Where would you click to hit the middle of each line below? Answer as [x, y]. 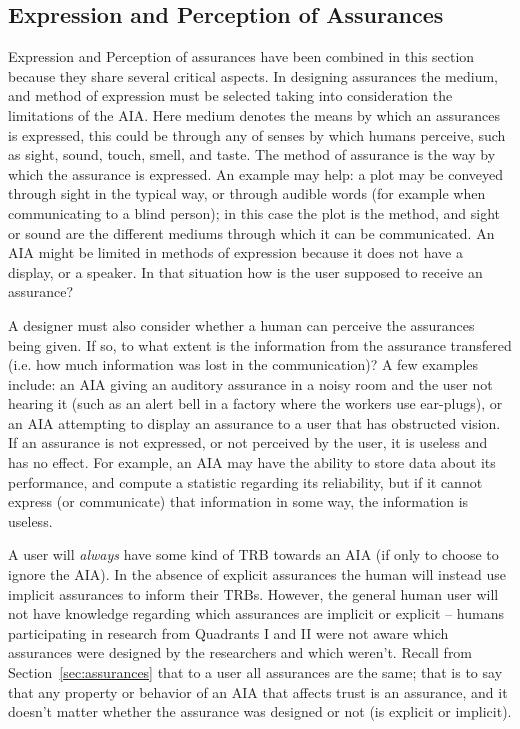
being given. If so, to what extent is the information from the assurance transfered [260, 344]
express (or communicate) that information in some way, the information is [238, 501]
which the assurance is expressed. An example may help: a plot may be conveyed [256, 173]
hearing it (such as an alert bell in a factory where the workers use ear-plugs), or [255, 403]
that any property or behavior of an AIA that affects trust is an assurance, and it [258, 691]
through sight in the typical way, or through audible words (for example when [247, 193]
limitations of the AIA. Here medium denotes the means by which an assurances [254, 114]
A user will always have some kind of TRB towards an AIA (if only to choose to [253, 554]
